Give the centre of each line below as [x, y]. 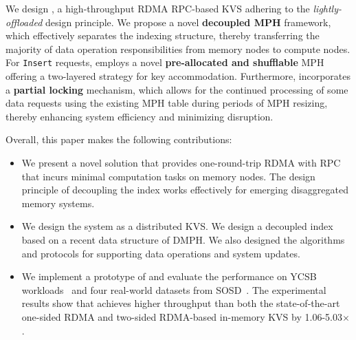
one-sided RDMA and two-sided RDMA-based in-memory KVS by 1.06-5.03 [182, 316]
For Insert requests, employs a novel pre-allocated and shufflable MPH [165, 62]
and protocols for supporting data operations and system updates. [161, 253]
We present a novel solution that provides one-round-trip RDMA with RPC [181, 162]
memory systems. [58, 203]
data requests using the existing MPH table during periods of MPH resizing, [167, 103]
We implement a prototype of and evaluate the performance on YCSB [169, 276]
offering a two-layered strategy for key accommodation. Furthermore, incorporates [178, 76]
